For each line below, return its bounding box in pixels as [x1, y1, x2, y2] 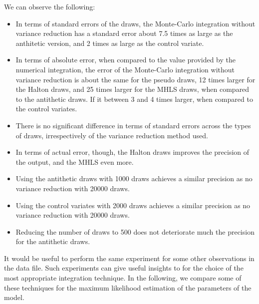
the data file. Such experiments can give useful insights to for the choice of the [4, 263, 244, 273]
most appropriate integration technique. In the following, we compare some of [4, 273, 242, 283]
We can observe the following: [4, 1, 95, 11]
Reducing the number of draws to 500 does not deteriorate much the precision [15, 226, 255, 237]
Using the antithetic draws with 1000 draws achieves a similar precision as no [15, 173, 253, 184]
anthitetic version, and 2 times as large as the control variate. [15, 37, 204, 48]
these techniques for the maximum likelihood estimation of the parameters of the [4, 282, 252, 293]
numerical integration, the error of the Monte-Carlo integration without [15, 64, 235, 74]
